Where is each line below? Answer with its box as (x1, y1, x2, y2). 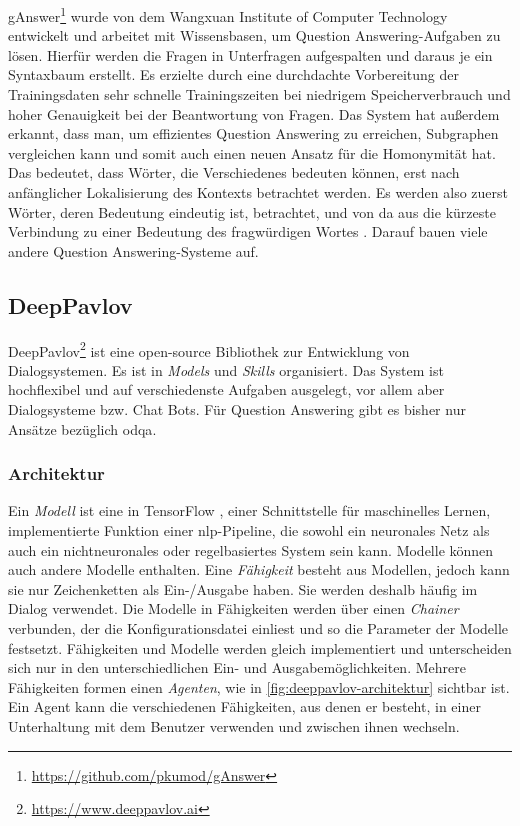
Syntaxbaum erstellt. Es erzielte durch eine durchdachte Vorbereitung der (8, 64, 459, 85)
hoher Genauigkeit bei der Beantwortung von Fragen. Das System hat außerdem (8, 103, 500, 124)
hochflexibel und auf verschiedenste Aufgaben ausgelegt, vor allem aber (8, 379, 445, 400)
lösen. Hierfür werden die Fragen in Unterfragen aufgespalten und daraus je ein (8, 44, 493, 65)
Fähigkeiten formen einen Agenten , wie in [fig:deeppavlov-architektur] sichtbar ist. (8, 676, 510, 697)
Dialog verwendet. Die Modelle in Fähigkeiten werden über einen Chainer (8, 598, 459, 619)
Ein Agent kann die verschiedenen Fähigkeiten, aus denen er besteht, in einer (8, 696, 481, 717)
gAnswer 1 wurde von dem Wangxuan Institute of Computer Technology (8, 3, 448, 26)
